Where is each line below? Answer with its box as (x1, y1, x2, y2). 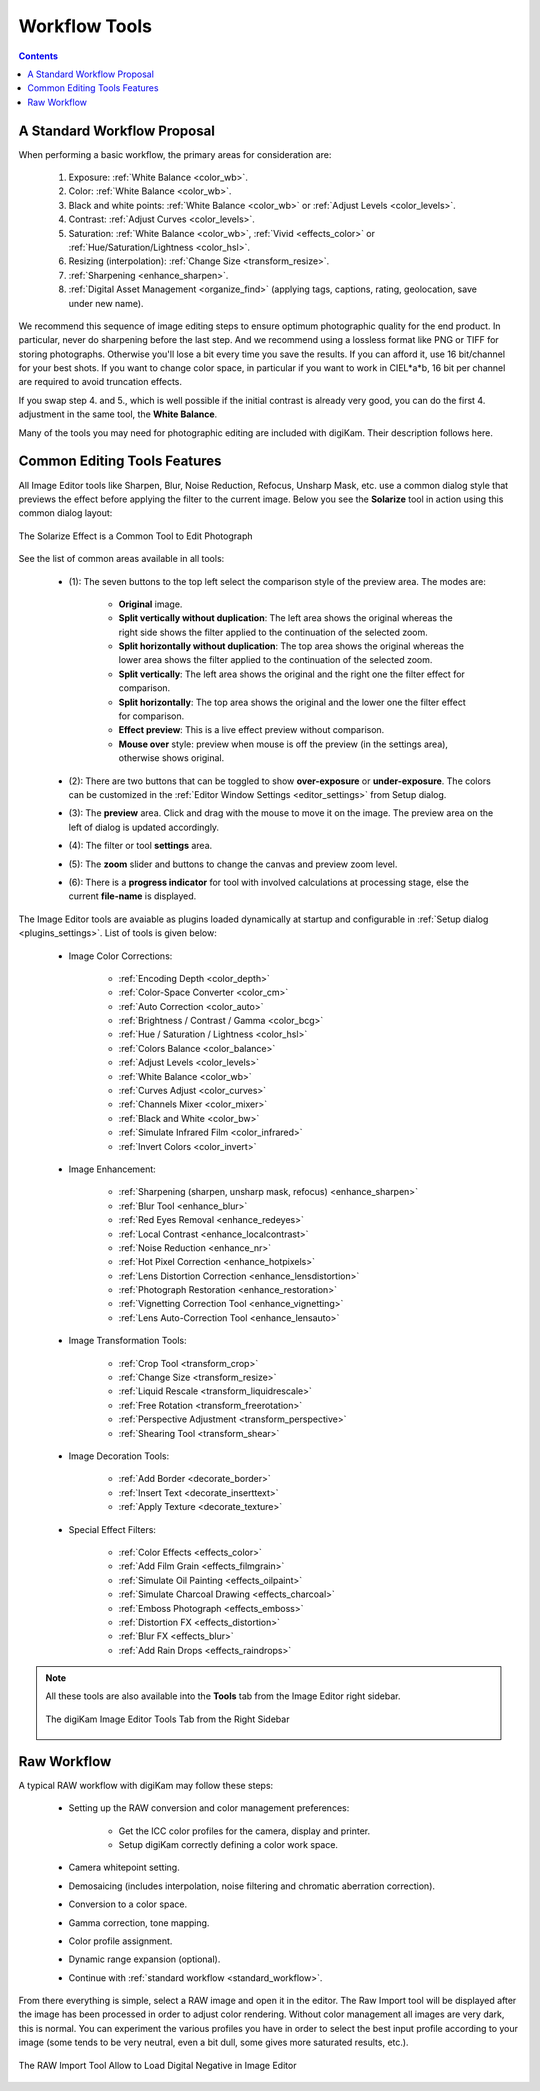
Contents (18, 50, 59, 62)
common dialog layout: (18, 507, 113, 519)
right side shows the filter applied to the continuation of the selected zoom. (118, 626, 429, 638)
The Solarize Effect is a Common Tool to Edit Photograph (18, 530, 253, 542)
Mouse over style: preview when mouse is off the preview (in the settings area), (118, 738, 449, 750)
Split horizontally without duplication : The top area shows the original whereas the (118, 640, 465, 652)
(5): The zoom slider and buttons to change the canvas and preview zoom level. (68, 858, 398, 870)
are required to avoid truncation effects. (18, 376, 183, 388)
